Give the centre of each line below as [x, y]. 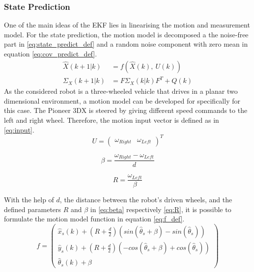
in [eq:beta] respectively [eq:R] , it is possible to [161, 209]
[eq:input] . [19, 129]
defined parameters [33, 209]
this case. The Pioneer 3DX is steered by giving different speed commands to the [126, 110]
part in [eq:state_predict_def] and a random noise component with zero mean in [126, 44]
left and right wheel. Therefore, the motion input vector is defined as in [112, 120]
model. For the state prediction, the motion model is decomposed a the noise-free [126, 34]
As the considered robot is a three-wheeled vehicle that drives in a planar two [121, 91]
